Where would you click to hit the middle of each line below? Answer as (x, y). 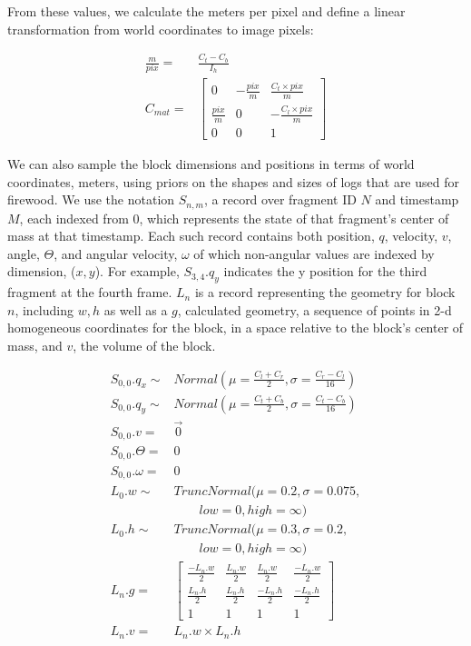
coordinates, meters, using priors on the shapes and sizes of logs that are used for (233, 181)
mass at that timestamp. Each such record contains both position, (191, 236)
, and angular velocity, (116, 253)
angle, (24, 253)
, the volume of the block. (144, 345)
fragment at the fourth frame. (90, 292)
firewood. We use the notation (91, 199)
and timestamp (417, 199)
